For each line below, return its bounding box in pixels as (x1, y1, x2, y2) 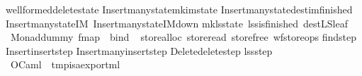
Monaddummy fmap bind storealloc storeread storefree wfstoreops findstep (10, 30, 357, 44)
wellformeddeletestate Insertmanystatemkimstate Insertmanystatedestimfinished (6, 2, 353, 16)
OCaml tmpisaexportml (10, 57, 120, 72)
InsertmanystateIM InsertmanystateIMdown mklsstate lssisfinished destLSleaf (6, 15, 348, 30)
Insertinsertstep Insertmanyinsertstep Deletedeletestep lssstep (6, 43, 273, 58)
